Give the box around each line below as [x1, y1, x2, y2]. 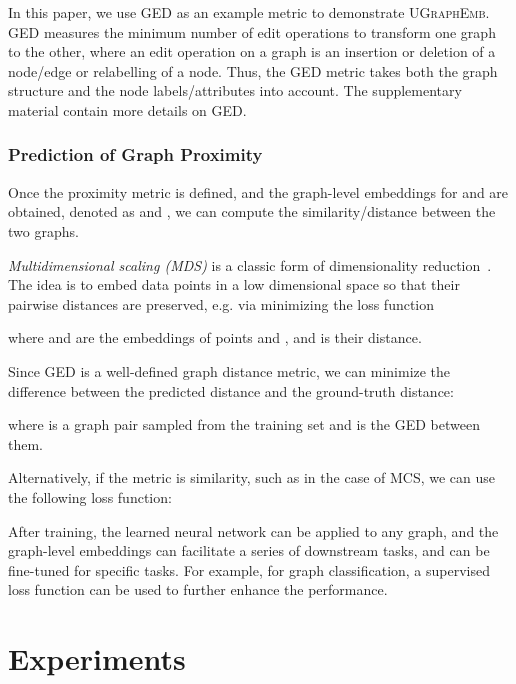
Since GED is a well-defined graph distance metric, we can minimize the [8, 360, 451, 381]
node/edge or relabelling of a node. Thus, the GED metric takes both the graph [8, 60, 498, 81]
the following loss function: [8, 486, 172, 507]
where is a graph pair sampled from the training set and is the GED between [8, 414, 480, 435]
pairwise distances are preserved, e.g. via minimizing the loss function [8, 293, 435, 314]
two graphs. [8, 220, 79, 241]
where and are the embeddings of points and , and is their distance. [8, 327, 422, 348]
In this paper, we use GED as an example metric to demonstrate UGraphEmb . [8, 2, 490, 22]
